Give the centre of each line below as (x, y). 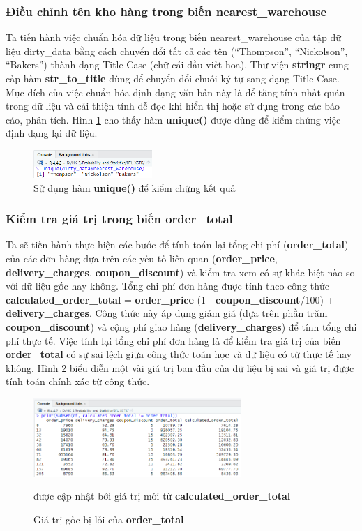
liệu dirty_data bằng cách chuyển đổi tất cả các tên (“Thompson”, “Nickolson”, (177, 51)
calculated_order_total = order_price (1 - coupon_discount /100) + (170, 299)
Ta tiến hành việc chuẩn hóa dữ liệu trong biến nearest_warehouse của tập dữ (173, 37)
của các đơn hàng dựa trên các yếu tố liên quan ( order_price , (142, 259)
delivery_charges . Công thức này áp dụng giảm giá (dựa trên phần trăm (167, 313)
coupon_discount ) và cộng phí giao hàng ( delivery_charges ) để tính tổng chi (181, 327)
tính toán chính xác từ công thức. (78, 381)
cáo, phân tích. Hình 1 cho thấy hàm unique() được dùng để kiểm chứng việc (173, 119)
